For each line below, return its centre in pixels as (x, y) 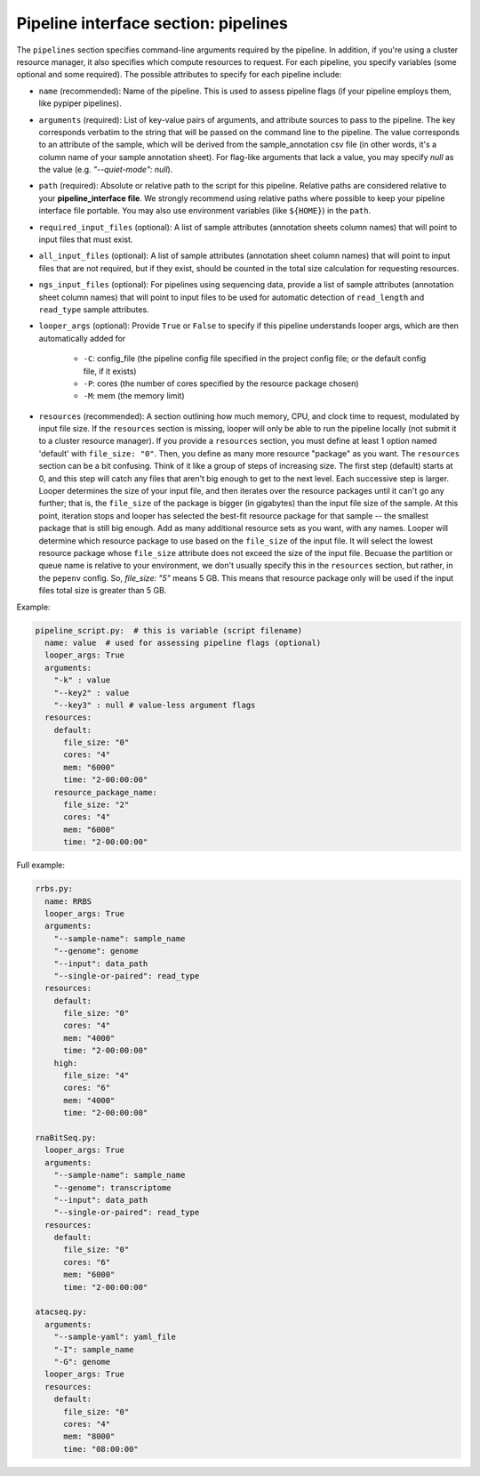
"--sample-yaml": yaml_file (115, 1337)
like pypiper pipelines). (80, 103)
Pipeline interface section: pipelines (152, 23)
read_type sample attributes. (94, 309)
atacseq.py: (61, 1312)
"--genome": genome (96, 951)
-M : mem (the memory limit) (134, 396)
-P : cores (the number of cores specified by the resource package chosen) (221, 383)
